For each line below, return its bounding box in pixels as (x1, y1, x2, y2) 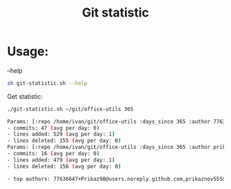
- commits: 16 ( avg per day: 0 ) (7, 150, 100, 157)
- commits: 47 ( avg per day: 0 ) (7, 124, 100, 132)
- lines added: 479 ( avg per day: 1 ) (7, 157, 115, 163)
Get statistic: (7, 92, 43, 101)
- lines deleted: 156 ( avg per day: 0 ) (7, 163, 122, 170)
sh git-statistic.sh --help (7, 79, 88, 87)
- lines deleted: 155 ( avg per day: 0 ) (7, 137, 122, 144)
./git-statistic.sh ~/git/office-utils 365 (7, 106, 134, 112)
